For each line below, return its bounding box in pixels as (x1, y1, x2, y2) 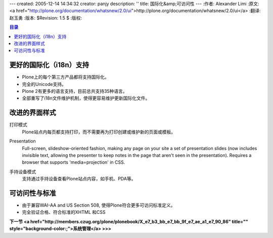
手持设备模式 (9, 168, 36, 174)
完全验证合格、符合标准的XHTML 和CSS (22, 209, 106, 215)
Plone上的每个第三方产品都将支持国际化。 (22, 74, 110, 80)
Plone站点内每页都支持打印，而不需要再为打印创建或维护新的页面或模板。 (22, 129, 176, 135)
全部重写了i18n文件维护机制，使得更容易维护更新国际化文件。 (22, 95, 150, 101)
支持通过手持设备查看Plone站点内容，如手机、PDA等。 (22, 176, 136, 182)
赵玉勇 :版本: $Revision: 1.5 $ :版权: (9, 15, 82, 21)
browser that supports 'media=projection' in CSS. (22, 159, 125, 165)
